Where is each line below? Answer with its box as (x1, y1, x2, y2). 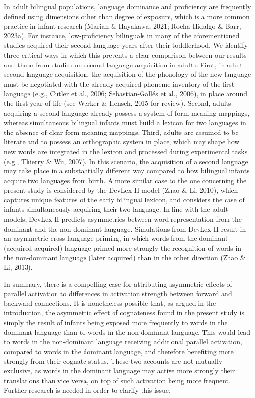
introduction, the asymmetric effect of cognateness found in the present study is (4, 307, 245, 318)
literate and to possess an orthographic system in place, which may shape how (4, 136, 240, 147)
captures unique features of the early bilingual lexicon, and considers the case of (4, 194, 245, 204)
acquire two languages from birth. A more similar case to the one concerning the (4, 175, 247, 185)
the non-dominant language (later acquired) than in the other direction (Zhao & (4, 252, 246, 263)
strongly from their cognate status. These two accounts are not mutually (4, 356, 223, 366)
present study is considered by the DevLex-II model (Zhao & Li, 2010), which (4, 185, 238, 195)
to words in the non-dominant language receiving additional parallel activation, (4, 336, 242, 347)
